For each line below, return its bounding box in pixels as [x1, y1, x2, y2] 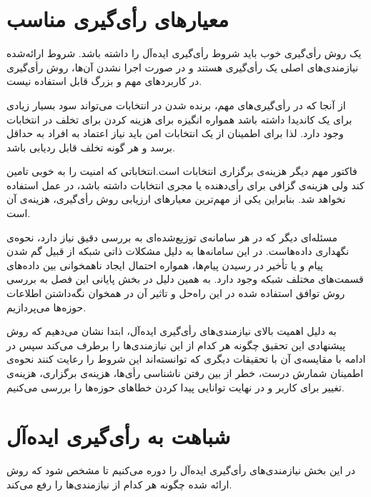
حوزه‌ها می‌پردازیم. [6, 299, 86, 314]
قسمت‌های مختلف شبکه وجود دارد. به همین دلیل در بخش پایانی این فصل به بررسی [6, 271, 364, 286]
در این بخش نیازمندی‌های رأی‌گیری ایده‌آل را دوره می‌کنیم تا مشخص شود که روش [6, 463, 355, 478]
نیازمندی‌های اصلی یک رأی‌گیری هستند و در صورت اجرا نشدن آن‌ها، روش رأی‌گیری [6, 59, 359, 74]
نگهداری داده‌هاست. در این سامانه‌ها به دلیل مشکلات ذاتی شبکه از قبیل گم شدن [6, 244, 350, 258]
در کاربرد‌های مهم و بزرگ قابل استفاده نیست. [6, 74, 202, 89]
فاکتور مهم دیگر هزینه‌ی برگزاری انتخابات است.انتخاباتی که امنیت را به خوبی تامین [6, 164, 357, 179]
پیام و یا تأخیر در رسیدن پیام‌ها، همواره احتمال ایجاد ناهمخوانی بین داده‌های [6, 257, 324, 272]
